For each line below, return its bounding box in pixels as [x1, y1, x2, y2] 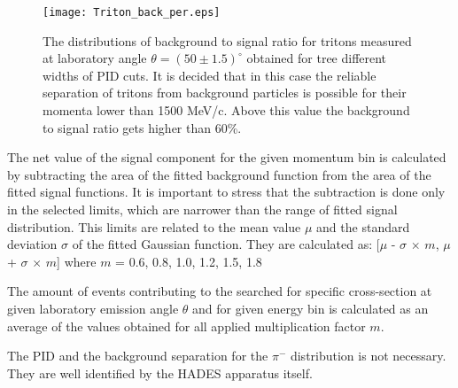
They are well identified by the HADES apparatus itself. [7, 363, 313, 382]
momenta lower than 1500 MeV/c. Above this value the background [43, 101, 410, 120]
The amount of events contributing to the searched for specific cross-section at [7, 282, 432, 300]
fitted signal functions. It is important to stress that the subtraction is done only [7, 182, 446, 201]
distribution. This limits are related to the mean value [7, 217, 301, 236]
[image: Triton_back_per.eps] [43, 6, 221, 19]
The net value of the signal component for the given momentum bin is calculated [7, 148, 446, 167]
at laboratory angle [43, 49, 147, 67]
